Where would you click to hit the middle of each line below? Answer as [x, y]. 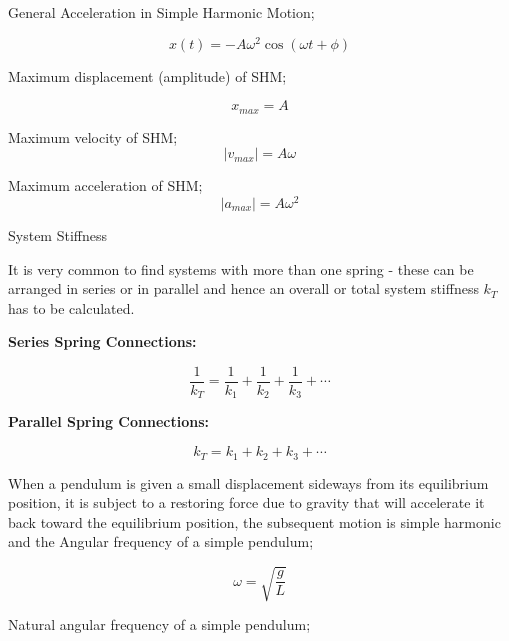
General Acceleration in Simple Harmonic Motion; [161, 12]
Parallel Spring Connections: [108, 421]
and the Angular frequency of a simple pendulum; [161, 541]
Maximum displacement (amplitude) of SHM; [147, 75]
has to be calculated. [71, 307]
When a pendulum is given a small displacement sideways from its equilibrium [248, 482]
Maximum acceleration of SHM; [105, 185]
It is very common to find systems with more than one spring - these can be [241, 268]
